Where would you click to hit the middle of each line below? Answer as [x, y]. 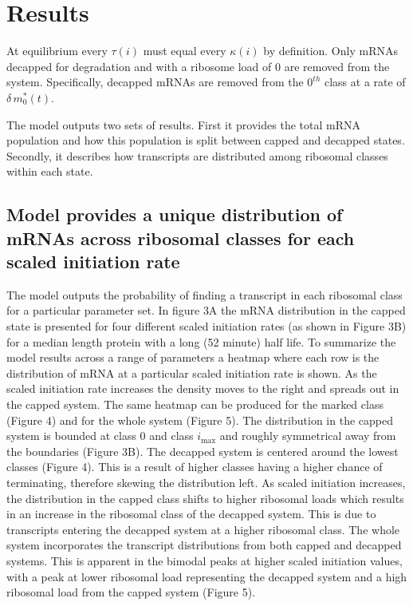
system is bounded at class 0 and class [100, 436]
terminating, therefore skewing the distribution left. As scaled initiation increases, [206, 482]
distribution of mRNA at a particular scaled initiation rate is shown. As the [192, 372]
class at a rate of [365, 82]
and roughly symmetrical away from [308, 436]
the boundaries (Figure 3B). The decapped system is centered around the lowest [203, 451]
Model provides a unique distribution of [175, 214]
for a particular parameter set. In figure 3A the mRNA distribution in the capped [206, 310]
